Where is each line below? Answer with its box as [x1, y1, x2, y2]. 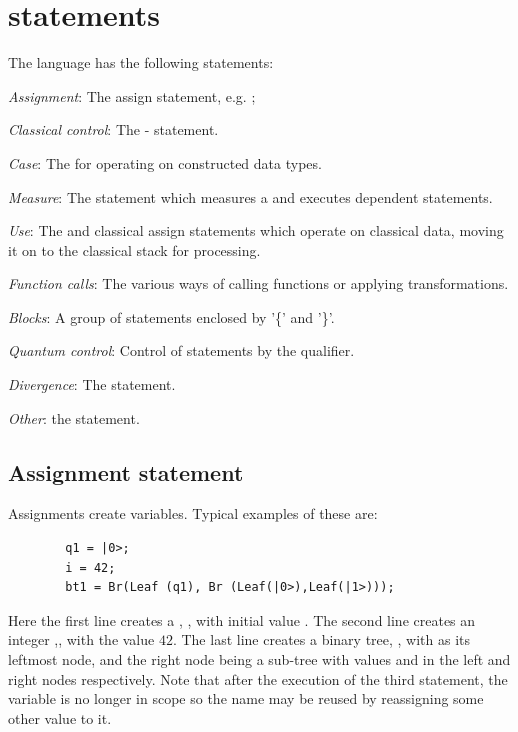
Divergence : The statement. [8, 374, 176, 395]
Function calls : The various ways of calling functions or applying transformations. [8, 273, 509, 294]
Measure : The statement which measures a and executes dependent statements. [8, 186, 493, 207]
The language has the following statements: [8, 52, 274, 73]
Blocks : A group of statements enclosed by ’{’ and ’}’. [8, 306, 335, 327]
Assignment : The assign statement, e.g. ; [8, 85, 256, 106]
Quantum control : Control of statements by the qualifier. [8, 340, 355, 361]
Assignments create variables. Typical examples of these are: [8, 503, 378, 524]
